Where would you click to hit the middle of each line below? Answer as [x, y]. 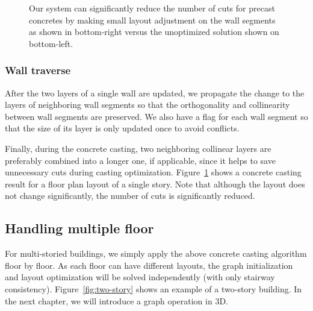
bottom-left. [51, 43]
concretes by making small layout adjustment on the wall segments [152, 20]
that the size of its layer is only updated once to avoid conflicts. [122, 128]
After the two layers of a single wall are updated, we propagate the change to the [155, 93]
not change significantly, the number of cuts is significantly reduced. [130, 196]
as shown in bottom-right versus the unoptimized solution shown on [154, 32]
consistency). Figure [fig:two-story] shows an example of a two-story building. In [153, 288]
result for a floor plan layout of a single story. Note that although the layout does [155, 184]
